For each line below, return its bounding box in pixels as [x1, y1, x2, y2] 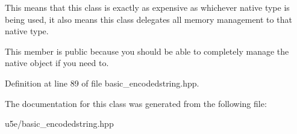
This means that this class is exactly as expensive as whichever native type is [5, 1, 290, 13]
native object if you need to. [5, 56, 109, 69]
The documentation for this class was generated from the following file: [5, 97, 267, 109]
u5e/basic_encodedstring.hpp [5, 117, 114, 130]
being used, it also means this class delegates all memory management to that [5, 13, 292, 25]
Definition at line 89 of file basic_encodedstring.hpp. [5, 76, 199, 89]
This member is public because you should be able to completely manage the [5, 44, 289, 57]
